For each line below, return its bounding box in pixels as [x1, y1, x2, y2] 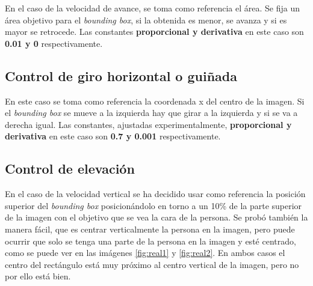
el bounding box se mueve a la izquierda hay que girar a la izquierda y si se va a [5, 106, 298, 119]
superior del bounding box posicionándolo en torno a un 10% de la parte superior [5, 199, 302, 211]
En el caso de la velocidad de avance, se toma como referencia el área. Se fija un [5, 2, 300, 14]
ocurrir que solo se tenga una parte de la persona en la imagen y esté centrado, [5, 234, 296, 247]
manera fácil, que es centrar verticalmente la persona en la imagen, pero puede [5, 222, 295, 235]
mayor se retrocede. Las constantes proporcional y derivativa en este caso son [5, 25, 304, 38]
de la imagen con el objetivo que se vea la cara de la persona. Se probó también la [5, 211, 308, 224]
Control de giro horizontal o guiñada [5, 66, 237, 85]
